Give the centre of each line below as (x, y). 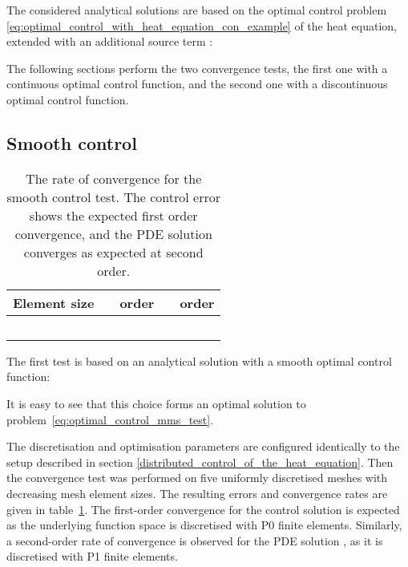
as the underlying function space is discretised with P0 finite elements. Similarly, (204, 525)
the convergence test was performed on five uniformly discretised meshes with (197, 478)
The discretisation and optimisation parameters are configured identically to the (203, 446)
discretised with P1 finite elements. (92, 556)
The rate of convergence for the (114, 178)
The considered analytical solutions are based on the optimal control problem (197, 10)
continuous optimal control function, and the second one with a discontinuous (197, 84)
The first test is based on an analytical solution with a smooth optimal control (199, 360)
